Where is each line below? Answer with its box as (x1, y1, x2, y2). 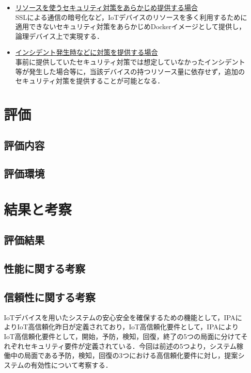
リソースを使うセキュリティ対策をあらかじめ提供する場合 (15, 2, 198, 12)
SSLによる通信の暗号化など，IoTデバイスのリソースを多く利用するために (15, 12, 248, 22)
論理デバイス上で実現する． (15, 31, 104, 41)
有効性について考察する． (31, 359, 112, 370)
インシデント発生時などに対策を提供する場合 (15, 47, 158, 57)
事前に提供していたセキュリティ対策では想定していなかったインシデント (15, 56, 246, 66)
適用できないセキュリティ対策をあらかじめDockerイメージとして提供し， (15, 21, 246, 32)
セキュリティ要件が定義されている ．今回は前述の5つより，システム (24, 341, 237, 351)
